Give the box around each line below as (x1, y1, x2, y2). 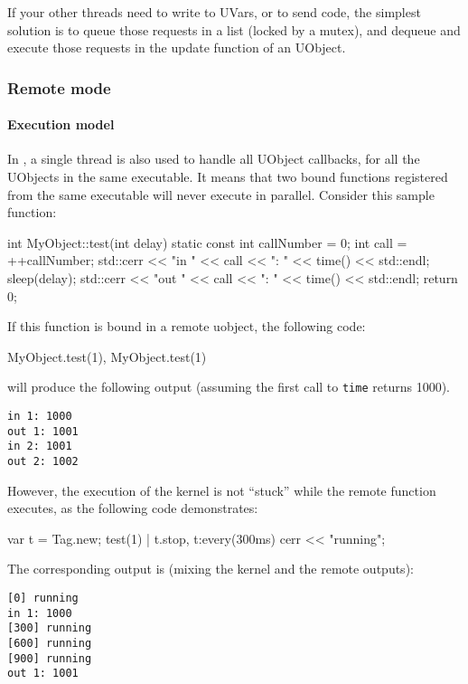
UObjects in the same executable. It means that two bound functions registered (7, 167, 448, 186)
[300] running (7, 622, 92, 635)
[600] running (7, 636, 92, 650)
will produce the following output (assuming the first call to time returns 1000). (7, 377, 450, 396)
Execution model (7, 115, 115, 134)
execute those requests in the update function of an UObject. (7, 38, 346, 57)
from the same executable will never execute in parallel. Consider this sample (7, 185, 435, 204)
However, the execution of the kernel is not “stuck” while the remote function (7, 480, 436, 499)
